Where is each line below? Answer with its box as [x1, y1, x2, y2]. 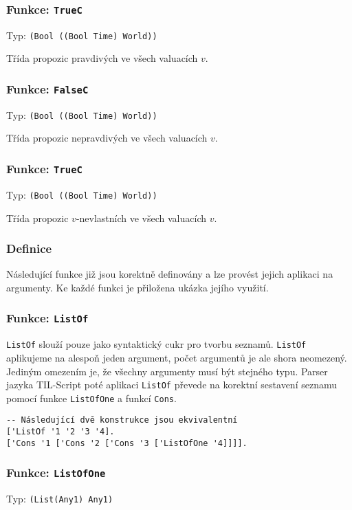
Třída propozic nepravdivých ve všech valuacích [6, 131, 208, 145]
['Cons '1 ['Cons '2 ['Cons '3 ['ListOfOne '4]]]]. [6, 438, 247, 448]
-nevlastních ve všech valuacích [76, 210, 207, 225]
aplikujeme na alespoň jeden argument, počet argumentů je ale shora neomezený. [6, 350, 347, 364]
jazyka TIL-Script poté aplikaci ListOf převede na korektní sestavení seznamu [6, 377, 337, 392]
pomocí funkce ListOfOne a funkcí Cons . [6, 390, 177, 405]
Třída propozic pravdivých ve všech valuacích [6, 51, 198, 65]
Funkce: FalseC [6, 80, 89, 97]
